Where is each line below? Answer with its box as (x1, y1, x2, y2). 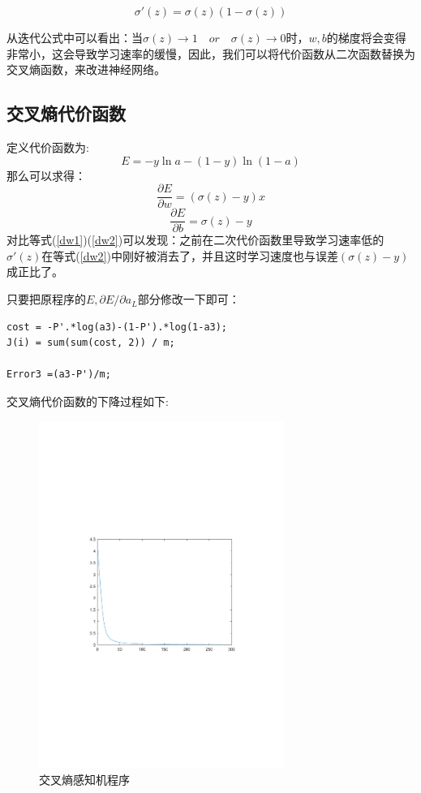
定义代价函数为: (6, 138, 89, 155)
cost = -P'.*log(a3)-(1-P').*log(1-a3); (6, 321, 228, 333)
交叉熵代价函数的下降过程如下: (6, 393, 169, 410)
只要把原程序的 (6, 291, 86, 308)
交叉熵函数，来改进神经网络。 (6, 61, 165, 78)
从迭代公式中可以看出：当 (6, 29, 143, 45)
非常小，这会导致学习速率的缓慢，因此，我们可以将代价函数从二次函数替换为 (6, 45, 415, 62)
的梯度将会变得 (326, 29, 406, 45)
